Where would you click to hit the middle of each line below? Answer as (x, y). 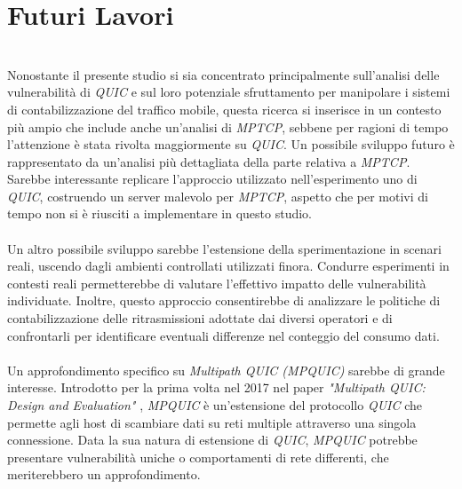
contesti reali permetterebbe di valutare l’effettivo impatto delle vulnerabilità (217, 283)
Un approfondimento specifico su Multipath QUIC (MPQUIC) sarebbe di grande (226, 370)
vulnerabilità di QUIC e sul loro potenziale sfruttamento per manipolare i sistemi (229, 92)
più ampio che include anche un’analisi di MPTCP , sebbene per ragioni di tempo (228, 126)
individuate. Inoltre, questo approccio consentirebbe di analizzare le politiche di (224, 300)
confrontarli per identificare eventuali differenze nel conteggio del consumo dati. (223, 335)
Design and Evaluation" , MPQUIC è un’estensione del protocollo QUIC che (215, 405)
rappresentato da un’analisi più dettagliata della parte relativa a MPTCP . (209, 161)
